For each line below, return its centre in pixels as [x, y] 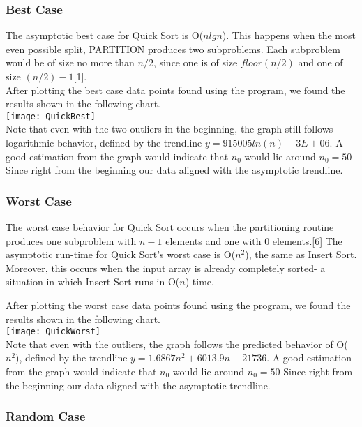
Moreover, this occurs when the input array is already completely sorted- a [166, 268]
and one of [320, 62]
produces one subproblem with [71, 240]
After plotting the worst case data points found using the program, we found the [178, 305]
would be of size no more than [70, 62]
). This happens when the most [289, 35]
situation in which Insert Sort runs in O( [93, 282]
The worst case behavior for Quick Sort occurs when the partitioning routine [170, 227]
